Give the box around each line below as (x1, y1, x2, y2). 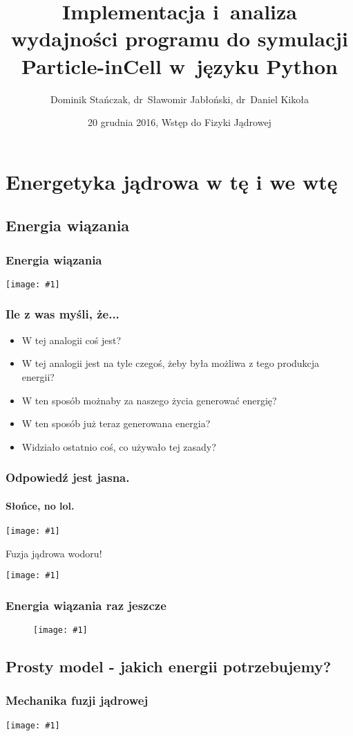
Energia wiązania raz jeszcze (6, 596, 166, 613)
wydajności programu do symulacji (11, 24, 348, 53)
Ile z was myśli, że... (6, 305, 120, 323)
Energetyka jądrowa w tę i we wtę (6, 167, 338, 195)
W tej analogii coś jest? (21, 332, 122, 347)
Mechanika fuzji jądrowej (6, 692, 149, 709)
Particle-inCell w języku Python (21, 51, 338, 80)
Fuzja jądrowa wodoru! (6, 546, 102, 560)
